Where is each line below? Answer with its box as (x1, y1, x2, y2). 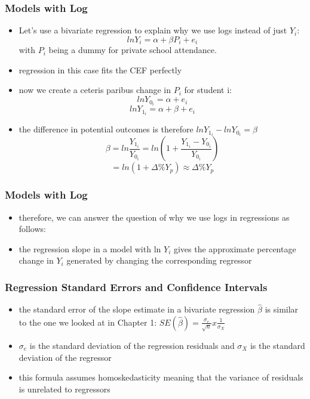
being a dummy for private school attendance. (48, 44, 217, 56)
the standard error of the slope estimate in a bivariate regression (19, 303, 255, 316)
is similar (265, 303, 299, 316)
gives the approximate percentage (173, 242, 296, 255)
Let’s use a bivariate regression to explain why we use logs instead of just (19, 24, 287, 36)
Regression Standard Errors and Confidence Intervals (5, 279, 268, 294)
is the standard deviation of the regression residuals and (29, 339, 235, 351)
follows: (19, 222, 46, 235)
